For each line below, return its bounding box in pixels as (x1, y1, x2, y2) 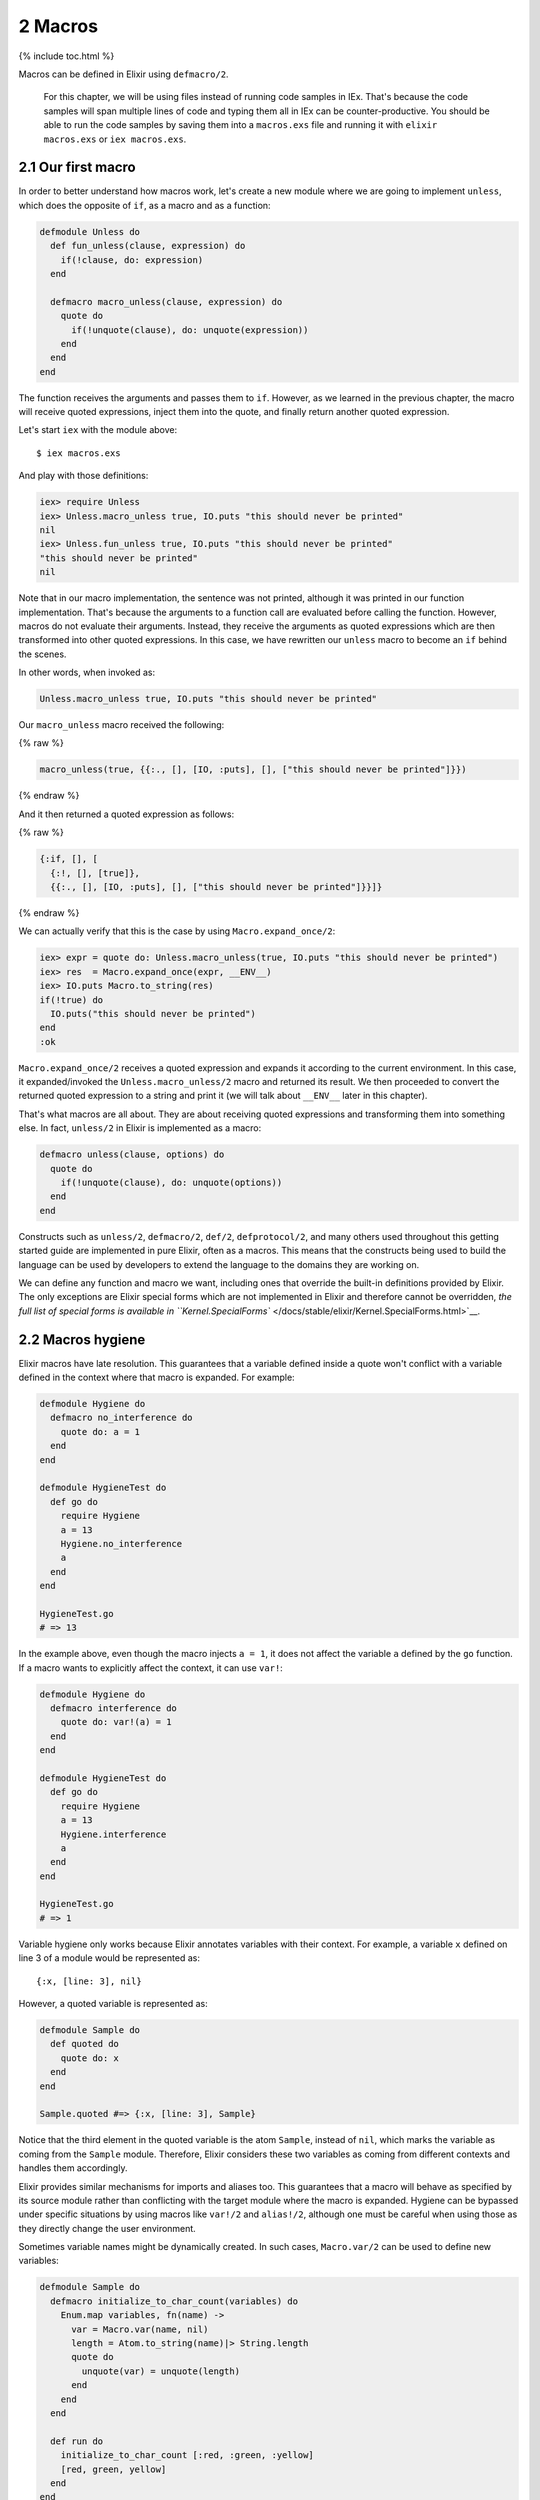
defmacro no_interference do (50, 1412, 194, 1424)
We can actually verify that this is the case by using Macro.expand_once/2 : (18, 925, 336, 937)
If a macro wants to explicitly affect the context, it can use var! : (18, 1661, 284, 1674)
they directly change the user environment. (18, 2222, 197, 2234)
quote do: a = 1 (60, 1426, 140, 1437)
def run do (50, 2435, 104, 2447)
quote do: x (60, 2052, 120, 2064)
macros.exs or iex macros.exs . (43, 133, 187, 145)
